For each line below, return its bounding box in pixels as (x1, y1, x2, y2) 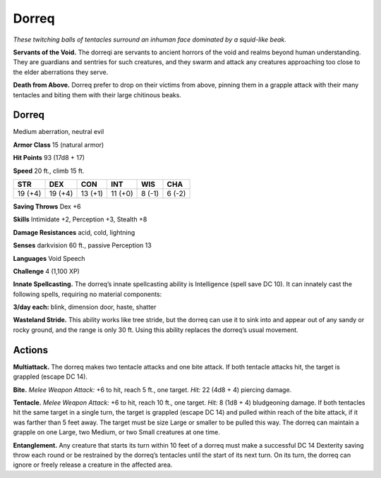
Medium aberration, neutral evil (13, 128, 104, 136)
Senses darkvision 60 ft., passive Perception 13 (13, 241, 152, 250)
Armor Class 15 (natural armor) (13, 140, 104, 149)
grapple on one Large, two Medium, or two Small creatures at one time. (13, 428, 220, 436)
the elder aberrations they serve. (13, 68, 109, 76)
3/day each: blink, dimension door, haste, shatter (13, 303, 157, 312)
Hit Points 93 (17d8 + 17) (13, 154, 85, 162)
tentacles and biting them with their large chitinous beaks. (13, 90, 181, 99)
